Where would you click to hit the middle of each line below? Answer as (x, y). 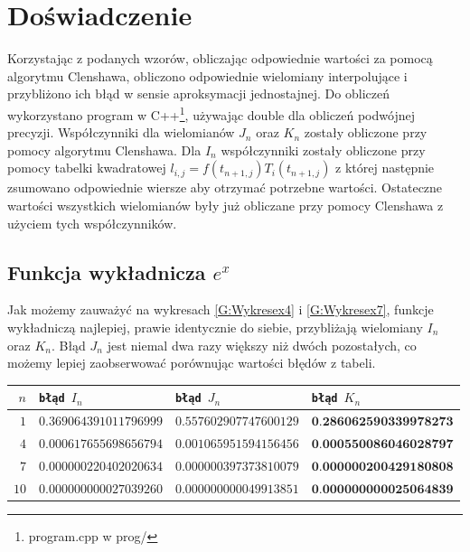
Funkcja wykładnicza (107, 271)
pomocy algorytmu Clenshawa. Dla (104, 150)
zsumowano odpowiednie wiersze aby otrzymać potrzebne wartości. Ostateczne (225, 187)
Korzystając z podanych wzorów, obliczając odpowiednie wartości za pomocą (220, 58)
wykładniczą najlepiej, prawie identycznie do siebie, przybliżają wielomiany (215, 327)
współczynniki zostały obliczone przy (323, 150)
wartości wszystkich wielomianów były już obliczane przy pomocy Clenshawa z (226, 205)
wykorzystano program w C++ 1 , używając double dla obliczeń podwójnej (211, 113)
